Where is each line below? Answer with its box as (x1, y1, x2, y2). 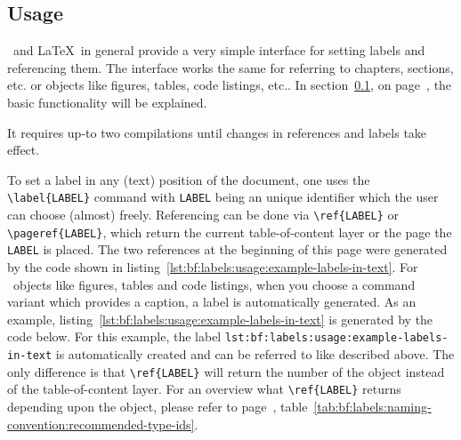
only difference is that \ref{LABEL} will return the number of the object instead (7, 362, 445, 380)
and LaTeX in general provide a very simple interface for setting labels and (12, 41, 425, 60)
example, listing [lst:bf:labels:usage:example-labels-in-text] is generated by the (7, 309, 433, 328)
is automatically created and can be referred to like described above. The (55, 345, 455, 364)
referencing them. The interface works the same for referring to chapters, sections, (7, 58, 454, 76)
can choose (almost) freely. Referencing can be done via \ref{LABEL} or (7, 205, 400, 224)
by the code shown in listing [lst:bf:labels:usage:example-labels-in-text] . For (7, 257, 418, 276)
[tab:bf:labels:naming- (313, 396, 432, 415)
